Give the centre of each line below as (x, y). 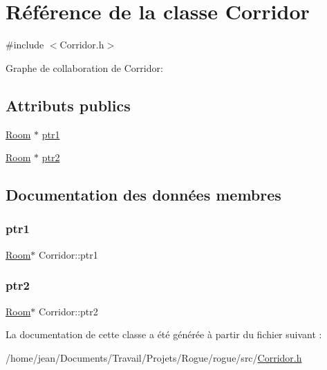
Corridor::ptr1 (68, 254)
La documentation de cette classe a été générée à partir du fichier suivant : (164, 334)
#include (25, 45)
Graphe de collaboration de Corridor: (84, 67)
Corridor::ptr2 (68, 311)
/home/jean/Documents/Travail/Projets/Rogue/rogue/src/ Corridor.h (154, 357)
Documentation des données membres (143, 195)
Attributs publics (68, 105)
